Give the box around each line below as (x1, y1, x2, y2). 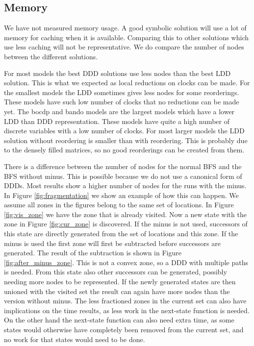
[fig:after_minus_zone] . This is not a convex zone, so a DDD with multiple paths (4, 257, 248, 267)
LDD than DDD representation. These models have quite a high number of (4, 116, 230, 126)
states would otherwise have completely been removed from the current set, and (4, 324, 244, 335)
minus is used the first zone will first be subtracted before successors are (4, 238, 221, 248)
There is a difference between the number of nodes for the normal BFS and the (4, 161, 242, 171)
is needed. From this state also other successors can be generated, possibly (4, 267, 227, 277)
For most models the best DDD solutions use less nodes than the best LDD (4, 68, 231, 78)
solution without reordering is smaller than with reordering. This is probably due (4, 135, 248, 145)
